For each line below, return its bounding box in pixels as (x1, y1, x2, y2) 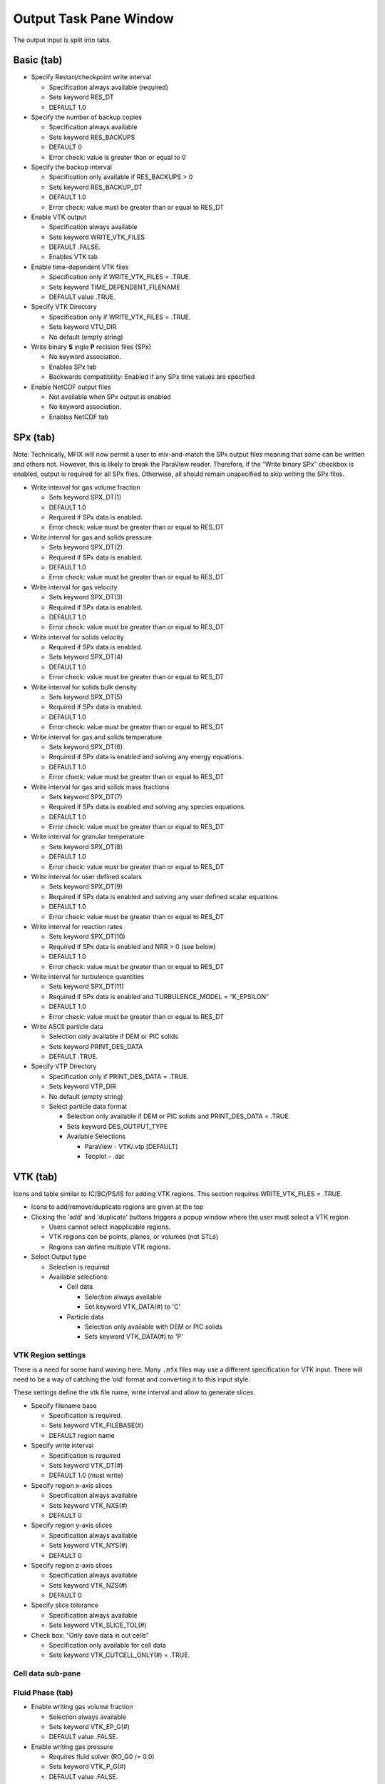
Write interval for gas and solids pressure (31, 532, 153, 542)
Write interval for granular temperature (31, 832, 145, 841)
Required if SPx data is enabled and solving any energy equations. (48, 753, 244, 761)
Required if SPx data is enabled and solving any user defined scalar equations (48, 892, 278, 901)
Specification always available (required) (48, 83, 169, 91)
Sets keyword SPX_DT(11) (48, 982, 124, 991)
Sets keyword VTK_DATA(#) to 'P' (84, 1332, 183, 1341)
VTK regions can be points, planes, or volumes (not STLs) (48, 1232, 219, 1241)
